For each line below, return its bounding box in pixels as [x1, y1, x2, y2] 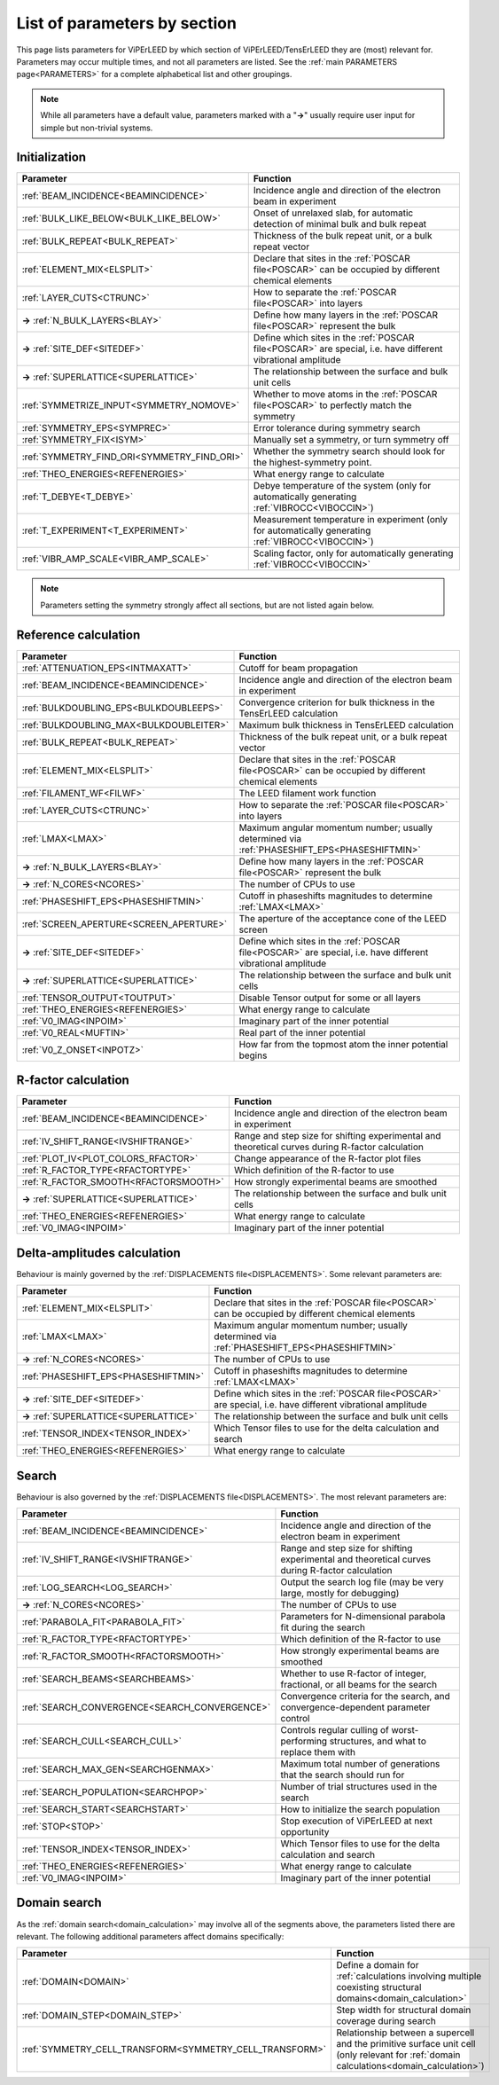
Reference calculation [16, 627, 141, 642]
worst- [391, 1724, 419, 1736]
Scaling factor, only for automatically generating [253, 547, 454, 560]
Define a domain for [336, 1959, 419, 1971]
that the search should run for [280, 1769, 405, 1782]
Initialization [16, 150, 87, 165]
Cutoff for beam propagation [238, 662, 359, 674]
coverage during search [336, 2015, 436, 2027]
